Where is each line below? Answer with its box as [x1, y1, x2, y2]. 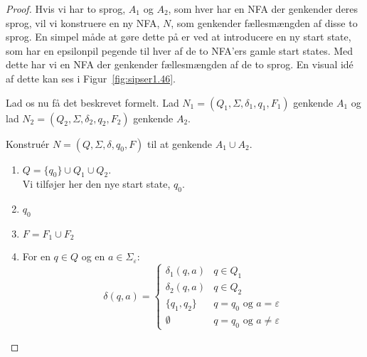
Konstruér [6, 136, 50, 151]
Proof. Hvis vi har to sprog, [6, 1, 126, 16]
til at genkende [147, 136, 213, 151]
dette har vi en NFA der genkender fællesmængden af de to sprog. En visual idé [6, 57, 353, 72]
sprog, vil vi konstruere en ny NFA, [6, 15, 160, 30]
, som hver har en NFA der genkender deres [168, 1, 358, 16]
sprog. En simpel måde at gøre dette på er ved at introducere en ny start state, [6, 29, 351, 44]
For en [22, 249, 50, 264]
